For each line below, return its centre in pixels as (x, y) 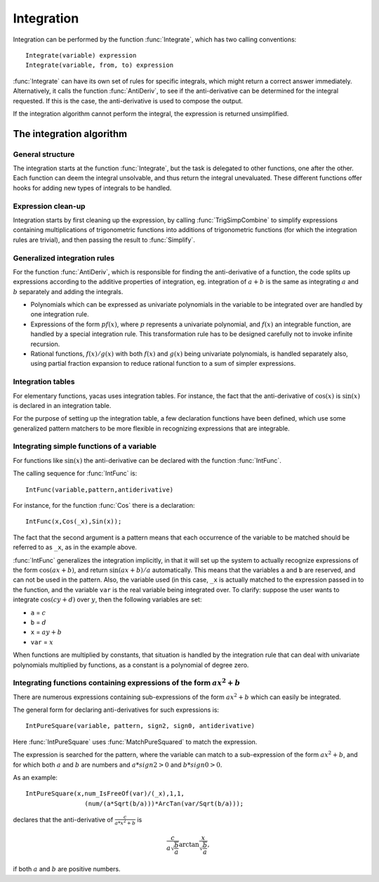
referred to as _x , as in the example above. (75, 547)
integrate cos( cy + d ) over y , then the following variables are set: (107, 600)
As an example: (35, 777)
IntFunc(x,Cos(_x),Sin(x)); (74, 522)
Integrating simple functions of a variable (85, 447)
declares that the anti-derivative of (63, 819)
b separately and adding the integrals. (68, 291)
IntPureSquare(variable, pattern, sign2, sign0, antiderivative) (140, 726)
